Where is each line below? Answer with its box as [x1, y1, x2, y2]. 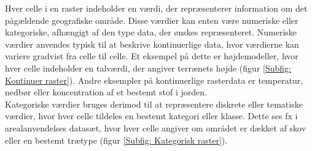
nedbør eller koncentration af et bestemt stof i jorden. [5, 86, 207, 98]
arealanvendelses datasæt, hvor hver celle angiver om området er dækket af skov [5, 121, 306, 134]
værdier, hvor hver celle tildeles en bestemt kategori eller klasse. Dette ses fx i [5, 109, 298, 122]
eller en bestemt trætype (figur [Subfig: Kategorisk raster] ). [5, 133, 228, 146]
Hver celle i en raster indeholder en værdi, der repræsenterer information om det [5, 2, 308, 14]
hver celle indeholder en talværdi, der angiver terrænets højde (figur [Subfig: [5, 61, 291, 74]
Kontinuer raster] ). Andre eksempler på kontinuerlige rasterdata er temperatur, [5, 73, 303, 86]
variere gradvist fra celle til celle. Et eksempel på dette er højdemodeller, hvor [5, 50, 298, 62]
